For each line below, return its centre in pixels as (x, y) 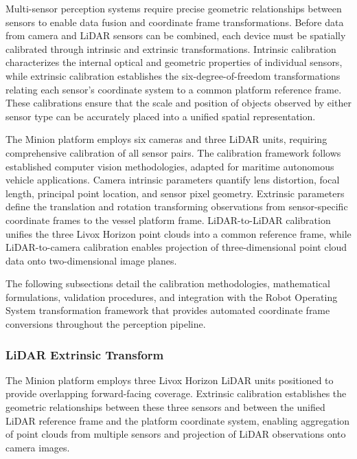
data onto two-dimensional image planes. (91, 260)
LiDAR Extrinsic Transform (85, 354)
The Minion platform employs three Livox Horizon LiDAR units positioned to (170, 380)
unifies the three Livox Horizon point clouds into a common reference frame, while (178, 233)
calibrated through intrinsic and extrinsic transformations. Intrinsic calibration (171, 48)
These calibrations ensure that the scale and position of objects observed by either (178, 103)
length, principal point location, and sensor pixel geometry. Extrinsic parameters (175, 193)
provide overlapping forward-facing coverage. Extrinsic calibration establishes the (176, 393)
